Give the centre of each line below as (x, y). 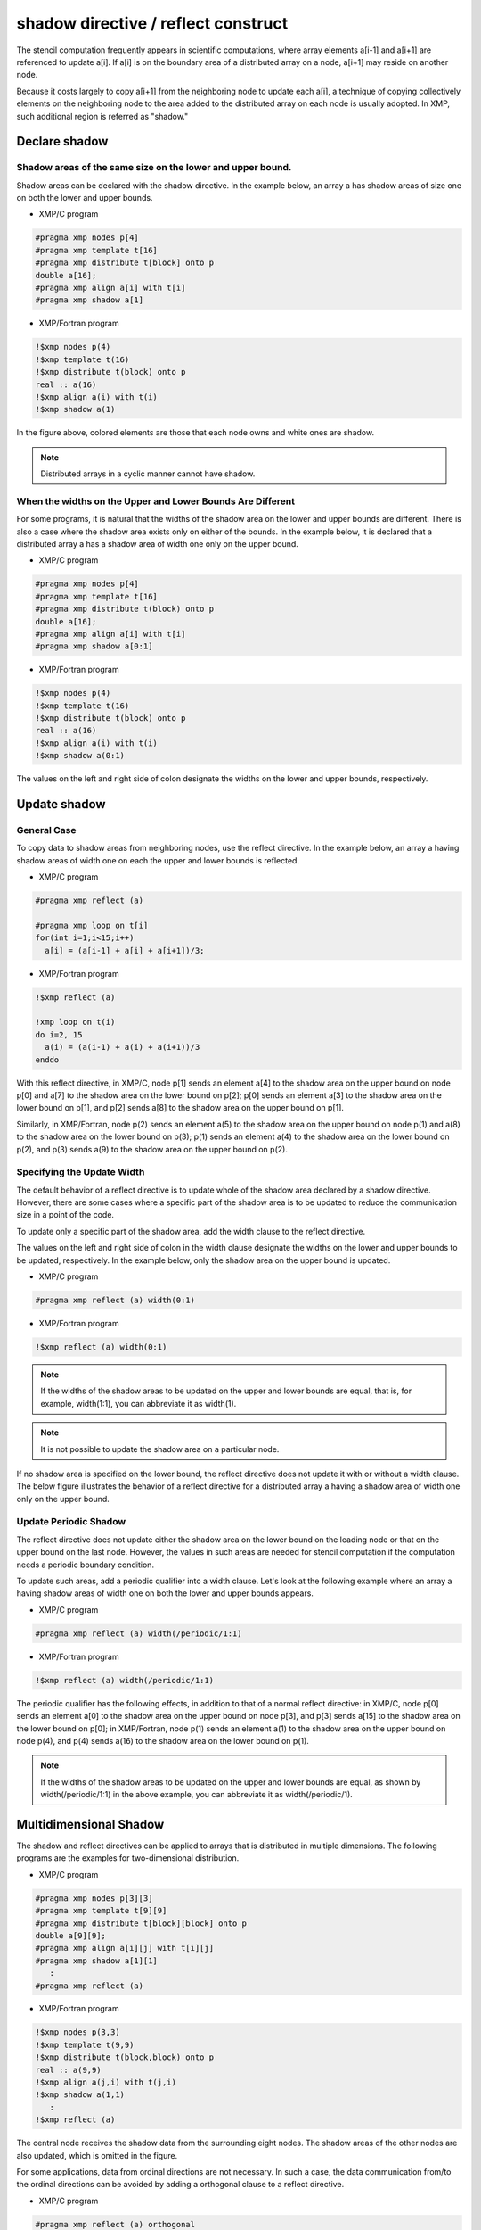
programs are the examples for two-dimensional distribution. (128, 1858)
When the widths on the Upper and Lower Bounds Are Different (156, 501)
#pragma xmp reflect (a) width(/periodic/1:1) (139, 1633)
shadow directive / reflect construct (152, 23)
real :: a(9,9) (68, 2070)
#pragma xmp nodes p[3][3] (94, 1898)
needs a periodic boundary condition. (86, 1565)
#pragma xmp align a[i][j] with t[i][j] (124, 1948)
